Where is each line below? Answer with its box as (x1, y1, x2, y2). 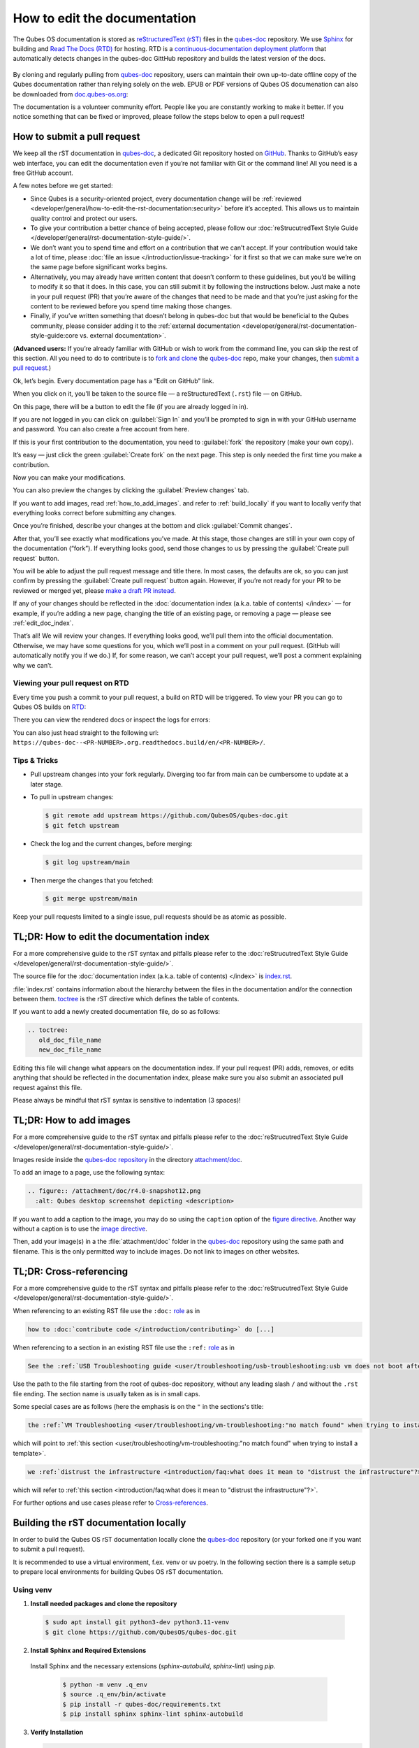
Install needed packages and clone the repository (30, 1600, 177, 1608)
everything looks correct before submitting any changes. (13, 509, 177, 517)
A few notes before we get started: (13, 182, 113, 190)
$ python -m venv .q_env (62, 1680, 148, 1689)
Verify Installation (30, 1728, 84, 1737)
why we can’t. (13, 661, 54, 669)
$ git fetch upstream (45, 822, 119, 829)
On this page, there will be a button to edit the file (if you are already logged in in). (13, 402, 249, 410)
